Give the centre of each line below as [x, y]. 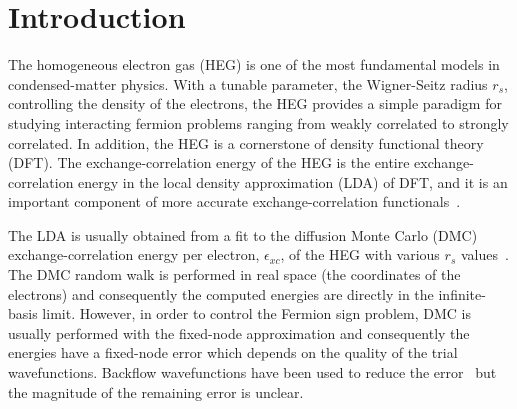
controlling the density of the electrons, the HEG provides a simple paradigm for [255, 103]
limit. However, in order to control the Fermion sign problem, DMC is [256, 313]
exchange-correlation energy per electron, [134, 254]
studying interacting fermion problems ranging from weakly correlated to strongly [258, 122]
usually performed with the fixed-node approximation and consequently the [239, 332]
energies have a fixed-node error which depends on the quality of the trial [233, 352]
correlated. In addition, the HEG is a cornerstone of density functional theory [246, 142]
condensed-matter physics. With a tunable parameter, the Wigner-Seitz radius [248, 83]
